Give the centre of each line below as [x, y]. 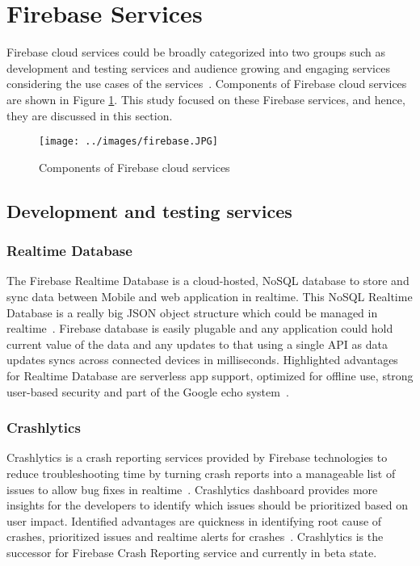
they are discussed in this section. [90, 115]
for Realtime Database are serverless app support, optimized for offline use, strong [210, 375]
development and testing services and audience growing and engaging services [198, 67]
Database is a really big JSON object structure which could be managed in [192, 312]
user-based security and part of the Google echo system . [148, 391]
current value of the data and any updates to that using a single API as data [197, 344]
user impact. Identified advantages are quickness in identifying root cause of [194, 520]
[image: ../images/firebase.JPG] [128, 142]
